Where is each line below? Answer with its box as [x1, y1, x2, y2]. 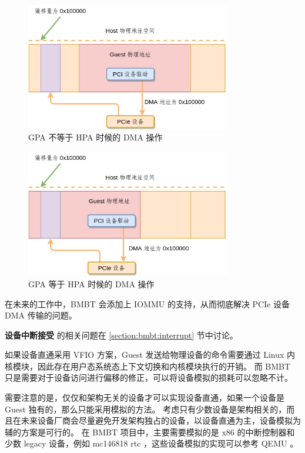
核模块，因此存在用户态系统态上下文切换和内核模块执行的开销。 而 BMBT [5, 360, 291, 372]
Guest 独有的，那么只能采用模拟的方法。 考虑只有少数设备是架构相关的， [5, 402, 287, 415]
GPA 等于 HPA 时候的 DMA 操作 [28, 277, 155, 290]
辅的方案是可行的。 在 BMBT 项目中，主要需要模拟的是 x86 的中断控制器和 [5, 425, 295, 438]
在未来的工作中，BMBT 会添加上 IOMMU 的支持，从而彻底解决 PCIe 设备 [5, 297, 290, 310]
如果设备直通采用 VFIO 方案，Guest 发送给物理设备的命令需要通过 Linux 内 [5, 348, 296, 361]
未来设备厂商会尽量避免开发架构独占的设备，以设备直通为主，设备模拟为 [21, 414, 301, 427]
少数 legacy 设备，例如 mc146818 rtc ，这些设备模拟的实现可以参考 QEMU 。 [5, 437, 299, 449]
